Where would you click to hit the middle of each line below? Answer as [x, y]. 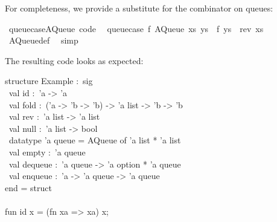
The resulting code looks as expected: [74, 60]
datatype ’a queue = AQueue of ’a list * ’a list [95, 140]
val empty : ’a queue [47, 152]
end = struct [28, 187]
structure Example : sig [49, 81]
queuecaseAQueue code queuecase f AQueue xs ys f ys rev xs [136, 28]
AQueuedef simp [43, 40]
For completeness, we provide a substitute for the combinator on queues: [139, 8]
